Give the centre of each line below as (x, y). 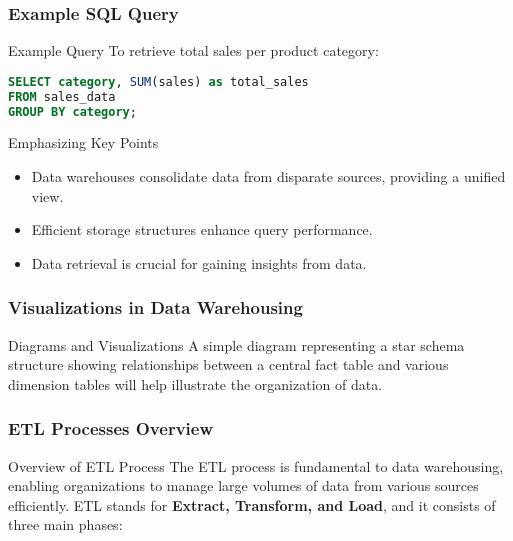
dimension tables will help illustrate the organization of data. (195, 383)
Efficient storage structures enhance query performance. (202, 229)
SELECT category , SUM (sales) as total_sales (158, 81)
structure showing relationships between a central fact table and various (228, 364)
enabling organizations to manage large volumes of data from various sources (243, 485)
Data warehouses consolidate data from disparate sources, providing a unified (268, 176)
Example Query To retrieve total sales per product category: (193, 50)
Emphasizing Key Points (83, 142)
